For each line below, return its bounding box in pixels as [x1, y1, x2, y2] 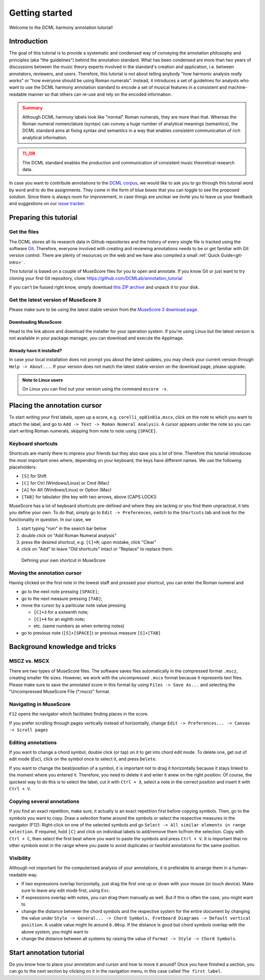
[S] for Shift [21, 473, 47, 479]
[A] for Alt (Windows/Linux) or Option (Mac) [21, 487, 112, 493]
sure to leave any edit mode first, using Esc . [21, 888, 110, 894]
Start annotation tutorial [9, 948, 84, 956]
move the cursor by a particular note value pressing [21, 602, 126, 608]
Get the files [9, 229, 39, 235]
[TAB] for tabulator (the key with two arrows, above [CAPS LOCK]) [21, 493, 157, 500]
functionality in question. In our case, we [9, 516, 92, 522]
